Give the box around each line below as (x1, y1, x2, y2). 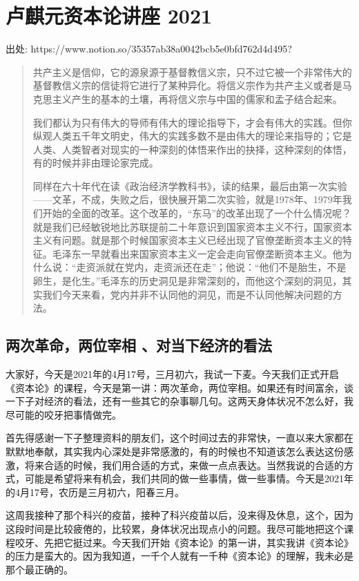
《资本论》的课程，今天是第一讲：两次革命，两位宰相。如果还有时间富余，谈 (6, 380, 353, 394)
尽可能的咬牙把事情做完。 (6, 407, 122, 421)
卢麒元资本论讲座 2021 (6, 1, 213, 30)
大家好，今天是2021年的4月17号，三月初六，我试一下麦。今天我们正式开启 (6, 367, 339, 381)
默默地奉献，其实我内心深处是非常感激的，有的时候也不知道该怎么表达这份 (6, 444, 344, 458)
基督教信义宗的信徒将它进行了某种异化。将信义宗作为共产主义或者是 (32, 78, 342, 93)
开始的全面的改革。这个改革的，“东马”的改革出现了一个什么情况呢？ (42, 206, 352, 220)
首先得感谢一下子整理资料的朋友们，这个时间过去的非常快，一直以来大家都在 (6, 430, 353, 445)
